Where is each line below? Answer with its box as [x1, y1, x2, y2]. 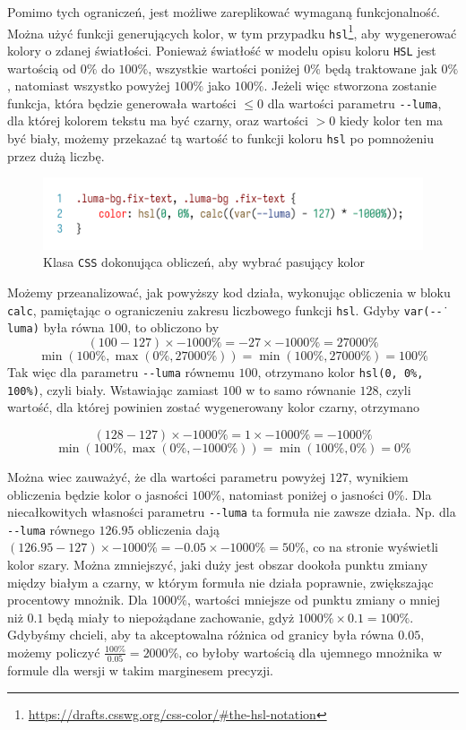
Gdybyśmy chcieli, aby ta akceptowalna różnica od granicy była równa [7, 625, 394, 644]
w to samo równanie [246, 380, 356, 399]
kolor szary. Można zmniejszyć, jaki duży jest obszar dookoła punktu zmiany [7, 555, 428, 573]
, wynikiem [348, 467, 409, 485]
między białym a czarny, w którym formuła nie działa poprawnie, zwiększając [7, 572, 434, 591]
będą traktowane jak [324, 58, 437, 77]
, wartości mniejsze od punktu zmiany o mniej [186, 590, 441, 609]
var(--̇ [403, 305, 443, 318]
